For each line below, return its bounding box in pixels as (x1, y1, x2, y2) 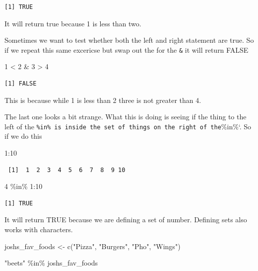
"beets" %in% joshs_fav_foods (4, 258, 98, 268)
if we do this (4, 131, 42, 141)
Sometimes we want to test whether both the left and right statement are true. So (4, 35, 254, 45)
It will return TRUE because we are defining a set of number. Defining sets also (4, 214, 247, 225)
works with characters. (4, 224, 73, 235)
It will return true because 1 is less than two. (4, 18, 141, 28)
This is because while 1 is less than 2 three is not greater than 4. (4, 94, 201, 105)
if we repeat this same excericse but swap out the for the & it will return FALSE (4, 44, 249, 55)
